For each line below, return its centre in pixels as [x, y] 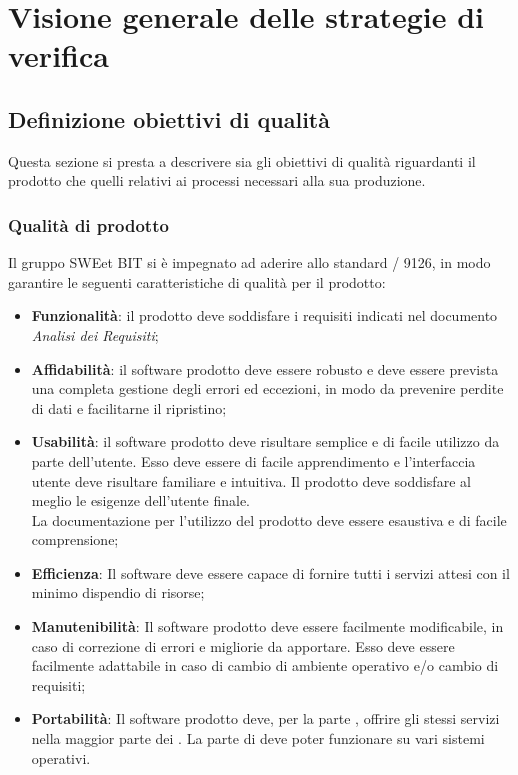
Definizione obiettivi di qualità [169, 118]
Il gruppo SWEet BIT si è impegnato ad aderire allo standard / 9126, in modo [249, 262]
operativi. [61, 757]
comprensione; [75, 539]
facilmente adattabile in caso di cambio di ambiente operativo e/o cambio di [265, 665]
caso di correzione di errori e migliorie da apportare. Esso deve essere [243, 645]
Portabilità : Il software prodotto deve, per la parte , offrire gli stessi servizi [265, 718]
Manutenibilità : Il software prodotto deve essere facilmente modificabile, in [267, 626]
